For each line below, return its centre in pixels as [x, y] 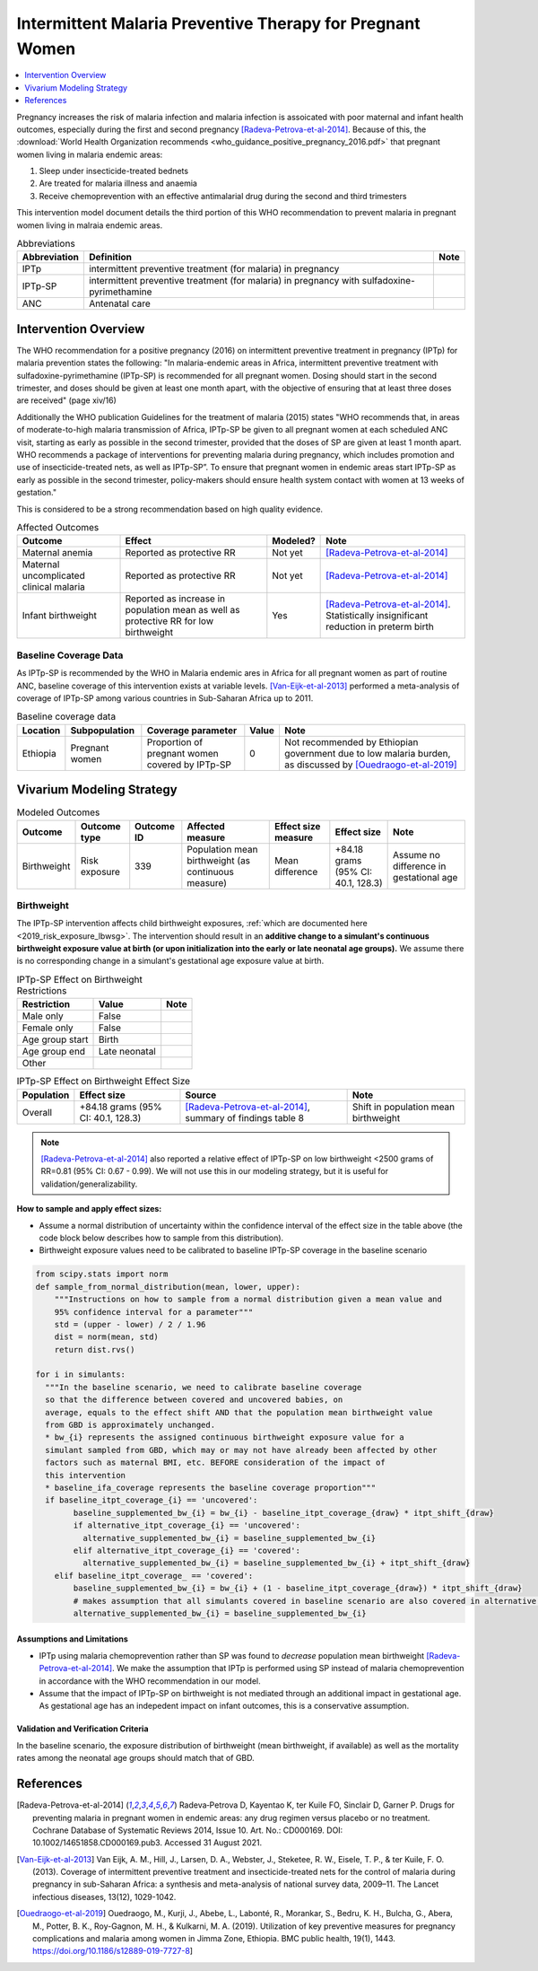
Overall [37, 1112]
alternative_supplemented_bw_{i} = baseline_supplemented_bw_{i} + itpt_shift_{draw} [276, 1563]
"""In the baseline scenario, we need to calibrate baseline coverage [204, 1387]
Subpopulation [102, 730]
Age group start [55, 1039]
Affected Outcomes [58, 528]
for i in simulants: [80, 1375]
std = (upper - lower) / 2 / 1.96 [130, 1324]
